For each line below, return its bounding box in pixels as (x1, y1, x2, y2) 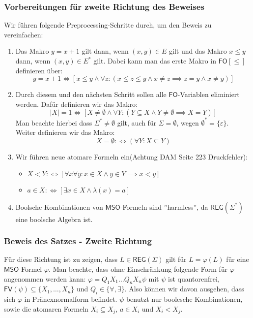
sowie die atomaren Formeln (4, 303, 88, 314)
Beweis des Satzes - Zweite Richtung (4, 235, 152, 247)
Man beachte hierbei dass (15, 117, 92, 127)
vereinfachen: (4, 29, 43, 39)
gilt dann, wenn (82, 46, 129, 56)
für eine (226, 254, 249, 264)
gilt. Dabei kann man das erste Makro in (93, 56, 216, 65)
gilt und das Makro (169, 46, 227, 56)
